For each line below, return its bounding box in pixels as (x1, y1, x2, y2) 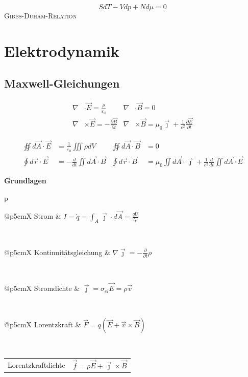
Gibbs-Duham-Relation (4, 10, 77, 20)
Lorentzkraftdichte (8, 359, 65, 370)
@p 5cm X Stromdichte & (4, 283, 80, 294)
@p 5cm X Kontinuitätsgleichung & (4, 246, 110, 257)
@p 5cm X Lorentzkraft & (4, 319, 81, 330)
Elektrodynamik (4, 40, 119, 61)
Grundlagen (4, 175, 46, 186)
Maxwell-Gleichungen (4, 75, 120, 91)
